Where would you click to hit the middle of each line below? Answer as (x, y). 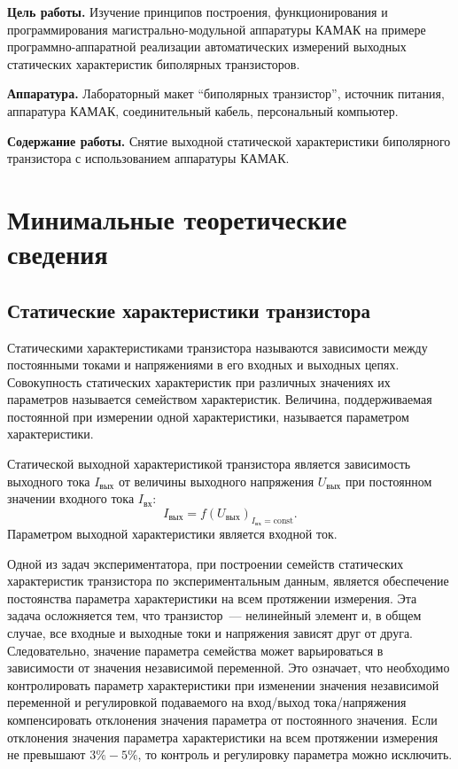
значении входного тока (71, 498)
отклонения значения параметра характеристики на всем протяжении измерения (223, 737)
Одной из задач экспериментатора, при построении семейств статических (206, 563)
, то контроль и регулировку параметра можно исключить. (295, 754)
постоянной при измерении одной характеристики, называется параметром (208, 416)
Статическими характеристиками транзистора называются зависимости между (217, 347)
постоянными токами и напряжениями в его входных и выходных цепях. (203, 365)
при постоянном (388, 481)
